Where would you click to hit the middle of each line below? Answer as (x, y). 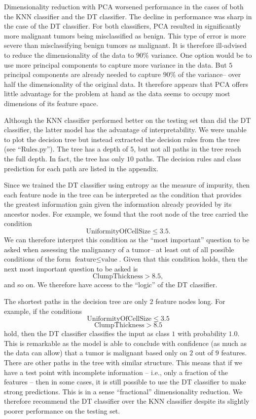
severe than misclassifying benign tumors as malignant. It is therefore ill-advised (125, 45)
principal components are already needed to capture (82, 74)
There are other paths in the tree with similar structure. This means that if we (123, 362)
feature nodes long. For (190, 301)
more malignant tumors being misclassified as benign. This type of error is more (125, 35)
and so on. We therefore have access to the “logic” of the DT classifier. (111, 285)
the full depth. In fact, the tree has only (64, 158)
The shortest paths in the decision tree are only (76, 301)
